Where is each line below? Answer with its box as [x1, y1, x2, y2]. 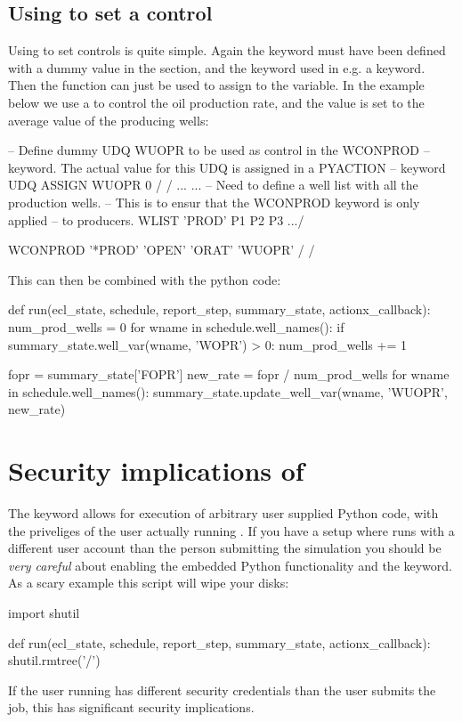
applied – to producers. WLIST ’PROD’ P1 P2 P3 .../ [8, 210, 304, 229]
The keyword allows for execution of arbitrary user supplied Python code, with [8, 504, 439, 523]
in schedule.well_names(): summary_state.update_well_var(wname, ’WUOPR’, [8, 382, 448, 401]
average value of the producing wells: [8, 110, 209, 129]
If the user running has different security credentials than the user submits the [8, 680, 436, 699]
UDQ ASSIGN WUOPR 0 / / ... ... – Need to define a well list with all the [8, 175, 418, 194]
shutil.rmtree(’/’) [8, 651, 101, 669]
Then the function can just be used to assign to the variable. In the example [8, 76, 425, 94]
